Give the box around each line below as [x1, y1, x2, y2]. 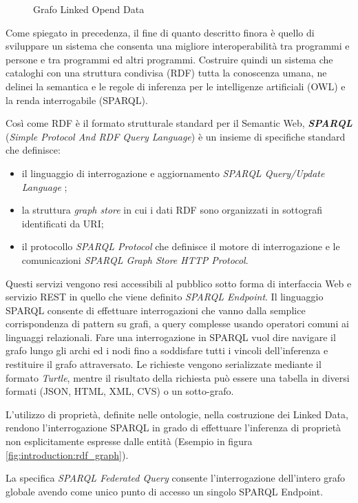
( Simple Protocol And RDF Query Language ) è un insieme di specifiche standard [6, 129, 346, 143]
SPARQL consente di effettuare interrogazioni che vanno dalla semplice [6, 302, 306, 317]
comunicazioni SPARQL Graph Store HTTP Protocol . [21, 252, 249, 267]
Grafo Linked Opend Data [33, 2, 145, 16]
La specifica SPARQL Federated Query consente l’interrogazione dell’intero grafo [6, 471, 345, 485]
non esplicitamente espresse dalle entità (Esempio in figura [6, 434, 253, 449]
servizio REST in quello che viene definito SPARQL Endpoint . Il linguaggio [6, 289, 324, 304]
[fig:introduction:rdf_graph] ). [6, 447, 129, 462]
